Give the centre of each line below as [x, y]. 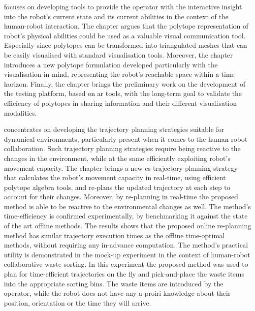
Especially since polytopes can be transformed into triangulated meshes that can [126, 45]
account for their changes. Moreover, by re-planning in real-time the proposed [121, 197]
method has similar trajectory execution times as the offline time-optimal [114, 235]
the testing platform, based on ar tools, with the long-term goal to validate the [123, 93]
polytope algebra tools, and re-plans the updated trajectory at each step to [117, 187]
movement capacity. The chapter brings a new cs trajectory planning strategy [121, 168]
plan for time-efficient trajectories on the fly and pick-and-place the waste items [124, 274]
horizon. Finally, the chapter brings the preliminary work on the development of [125, 83]
